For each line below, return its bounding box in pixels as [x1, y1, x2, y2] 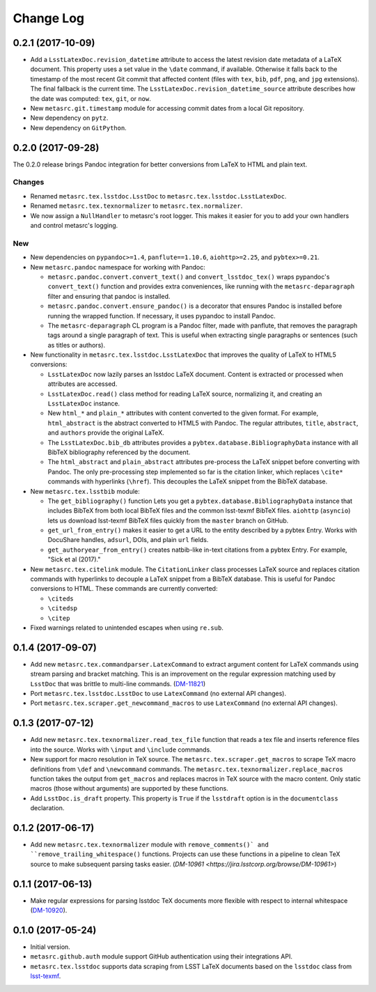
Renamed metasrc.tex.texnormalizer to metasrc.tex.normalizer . [30, 202, 243, 210]
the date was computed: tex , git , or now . [30, 94, 151, 102]
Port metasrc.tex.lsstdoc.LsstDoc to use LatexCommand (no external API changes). [30, 690, 287, 698]
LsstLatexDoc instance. [47, 399, 120, 408]
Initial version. [30, 943, 71, 951]
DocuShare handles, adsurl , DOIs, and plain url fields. [47, 536, 209, 544]
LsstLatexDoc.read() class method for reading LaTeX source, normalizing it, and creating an [47, 389, 322, 398]
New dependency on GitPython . [30, 123, 127, 132]
